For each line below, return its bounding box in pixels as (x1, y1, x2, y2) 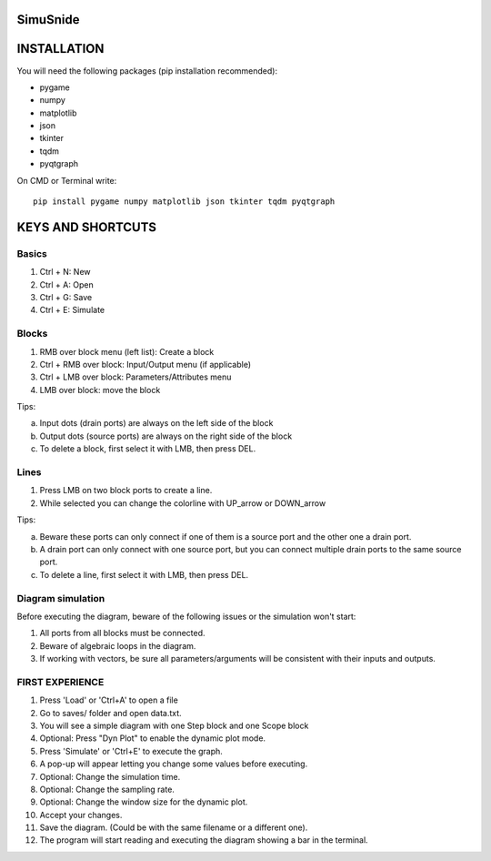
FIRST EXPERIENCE (16, 675, 105, 688)
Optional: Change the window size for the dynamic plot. (39, 796, 248, 807)
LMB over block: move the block (39, 384, 161, 395)
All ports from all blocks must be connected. (39, 628, 205, 639)
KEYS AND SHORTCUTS (16, 219, 157, 235)
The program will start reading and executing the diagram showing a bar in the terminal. (39, 835, 368, 846)
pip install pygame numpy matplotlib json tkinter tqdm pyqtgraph (33, 197, 336, 207)
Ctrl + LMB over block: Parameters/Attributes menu (39, 371, 232, 382)
